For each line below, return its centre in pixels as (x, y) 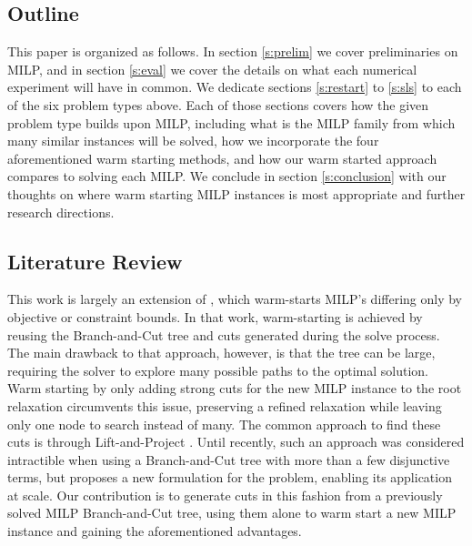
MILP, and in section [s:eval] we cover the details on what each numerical (212, 69)
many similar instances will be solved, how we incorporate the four (193, 141)
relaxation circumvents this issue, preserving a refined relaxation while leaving (225, 405)
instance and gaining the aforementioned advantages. (155, 531)
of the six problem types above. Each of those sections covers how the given (218, 104)
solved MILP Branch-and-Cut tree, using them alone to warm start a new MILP (232, 513)
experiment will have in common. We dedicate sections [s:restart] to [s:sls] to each (235, 87)
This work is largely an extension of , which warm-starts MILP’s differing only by (235, 299)
